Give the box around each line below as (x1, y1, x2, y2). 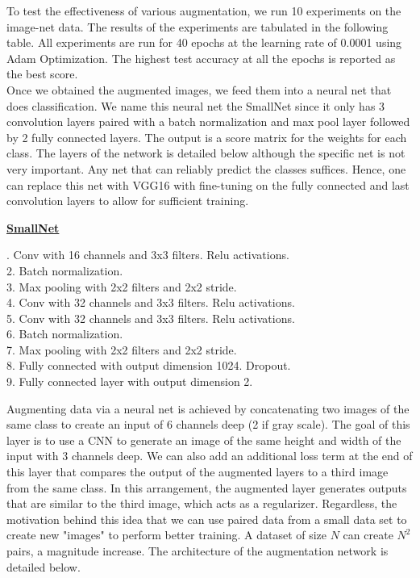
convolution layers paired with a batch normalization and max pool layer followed (6, 113, 410, 130)
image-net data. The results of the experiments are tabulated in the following (6, 18, 389, 35)
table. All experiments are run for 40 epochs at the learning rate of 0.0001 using (6, 34, 402, 51)
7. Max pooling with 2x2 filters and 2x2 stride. (6, 341, 237, 358)
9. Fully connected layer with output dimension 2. (6, 373, 253, 390)
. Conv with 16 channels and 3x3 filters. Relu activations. (6, 246, 289, 263)
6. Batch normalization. (6, 325, 123, 342)
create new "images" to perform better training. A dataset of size (6, 526, 327, 543)
